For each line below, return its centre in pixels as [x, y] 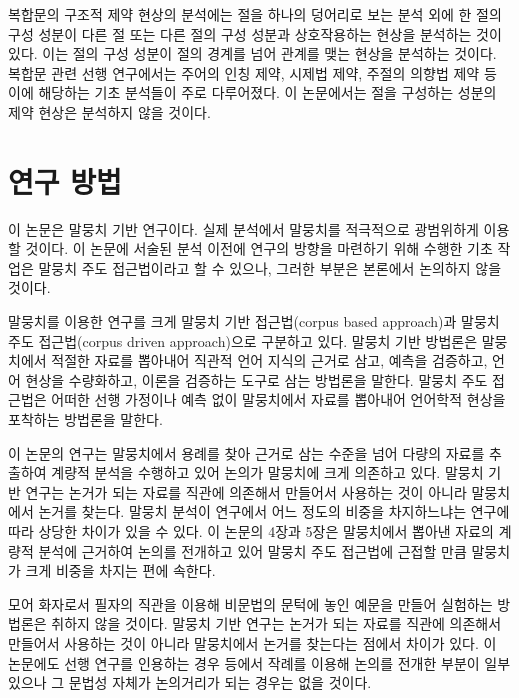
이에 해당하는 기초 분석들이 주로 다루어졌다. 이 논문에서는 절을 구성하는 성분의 [252, 92]
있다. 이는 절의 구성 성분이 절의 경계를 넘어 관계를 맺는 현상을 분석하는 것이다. [252, 53]
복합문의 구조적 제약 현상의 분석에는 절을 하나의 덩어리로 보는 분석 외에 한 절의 [255, 14]
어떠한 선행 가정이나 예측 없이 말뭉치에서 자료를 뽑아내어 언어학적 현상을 [278, 399]
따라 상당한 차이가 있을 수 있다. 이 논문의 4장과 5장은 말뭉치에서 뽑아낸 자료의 [251, 531]
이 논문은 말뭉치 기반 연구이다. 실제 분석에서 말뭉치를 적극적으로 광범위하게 [243, 228]
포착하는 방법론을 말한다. [85, 419]
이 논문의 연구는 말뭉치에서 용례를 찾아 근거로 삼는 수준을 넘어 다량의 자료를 [246, 452]
